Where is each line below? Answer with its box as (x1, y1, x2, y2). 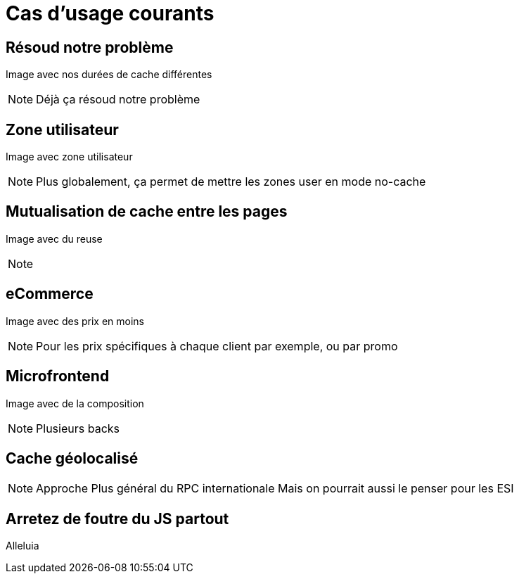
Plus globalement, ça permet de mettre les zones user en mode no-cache (36, 174, 426, 189)
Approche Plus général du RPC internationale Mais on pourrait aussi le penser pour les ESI (36, 481, 514, 496)
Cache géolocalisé (6, 449, 139, 467)
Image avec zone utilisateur (6, 151, 133, 163)
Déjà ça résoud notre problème (36, 92, 200, 107)
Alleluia (6, 540, 39, 552)
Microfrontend (6, 367, 110, 386)
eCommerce (6, 285, 94, 303)
